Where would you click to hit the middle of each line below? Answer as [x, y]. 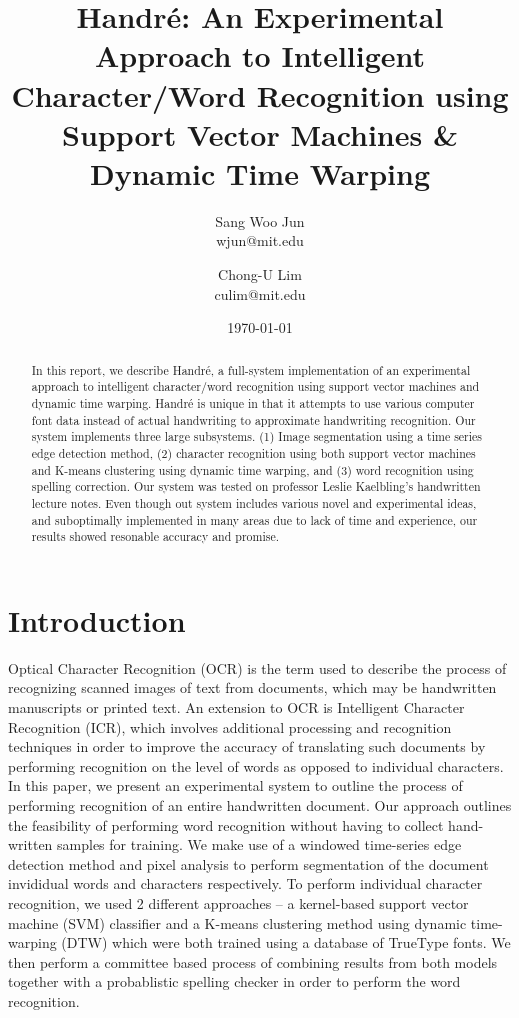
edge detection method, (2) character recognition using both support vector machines [253, 452]
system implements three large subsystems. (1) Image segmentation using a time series [257, 436]
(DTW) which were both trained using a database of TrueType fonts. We [286, 942]
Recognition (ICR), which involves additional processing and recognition [230, 726]
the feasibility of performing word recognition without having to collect [226, 824]
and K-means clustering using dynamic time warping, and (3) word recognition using [252, 469]
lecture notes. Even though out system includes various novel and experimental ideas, [254, 502]
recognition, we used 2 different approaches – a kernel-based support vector [238, 902]
